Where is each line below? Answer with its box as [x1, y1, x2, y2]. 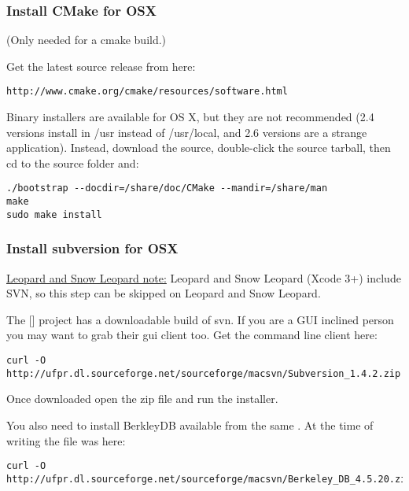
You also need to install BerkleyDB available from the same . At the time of [6, 416, 374, 433]
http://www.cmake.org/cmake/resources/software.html [6, 86, 288, 98]
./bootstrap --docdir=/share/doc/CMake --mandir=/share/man [6, 183, 328, 194]
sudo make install [6, 209, 102, 220]
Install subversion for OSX [6, 238, 179, 258]
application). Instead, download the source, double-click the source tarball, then [6, 139, 391, 156]
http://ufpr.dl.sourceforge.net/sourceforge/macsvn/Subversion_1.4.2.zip [6, 367, 401, 379]
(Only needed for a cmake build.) [6, 31, 167, 48]
